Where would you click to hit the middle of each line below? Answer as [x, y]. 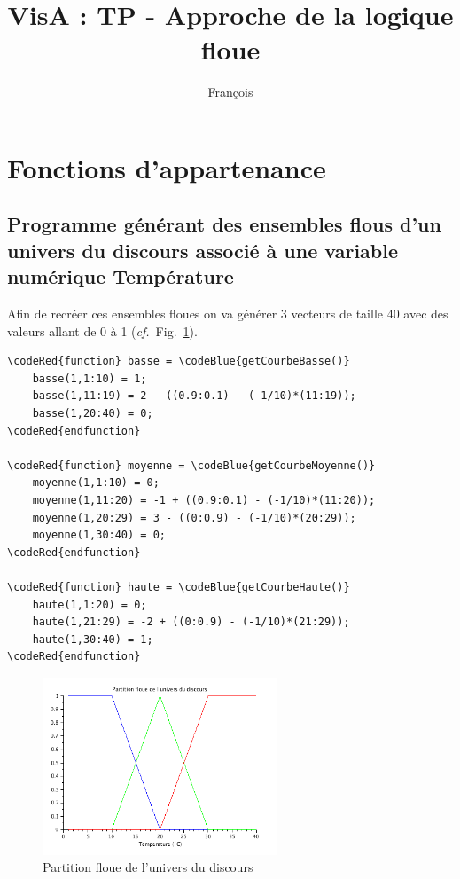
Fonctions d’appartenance [167, 167]
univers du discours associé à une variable [203, 250]
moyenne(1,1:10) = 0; [96, 483]
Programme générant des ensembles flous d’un [224, 224]
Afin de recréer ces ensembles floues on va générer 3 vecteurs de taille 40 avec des [228, 314]
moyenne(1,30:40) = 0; [99, 535]
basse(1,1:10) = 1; [90, 378]
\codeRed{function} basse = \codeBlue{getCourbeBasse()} [179, 361]
